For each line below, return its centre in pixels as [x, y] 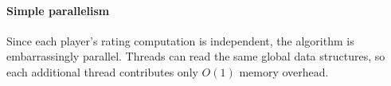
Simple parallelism [58, 10]
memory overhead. [284, 71]
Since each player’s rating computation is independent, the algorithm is [180, 40]
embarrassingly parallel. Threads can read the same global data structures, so [196, 56]
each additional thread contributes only [102, 71]
